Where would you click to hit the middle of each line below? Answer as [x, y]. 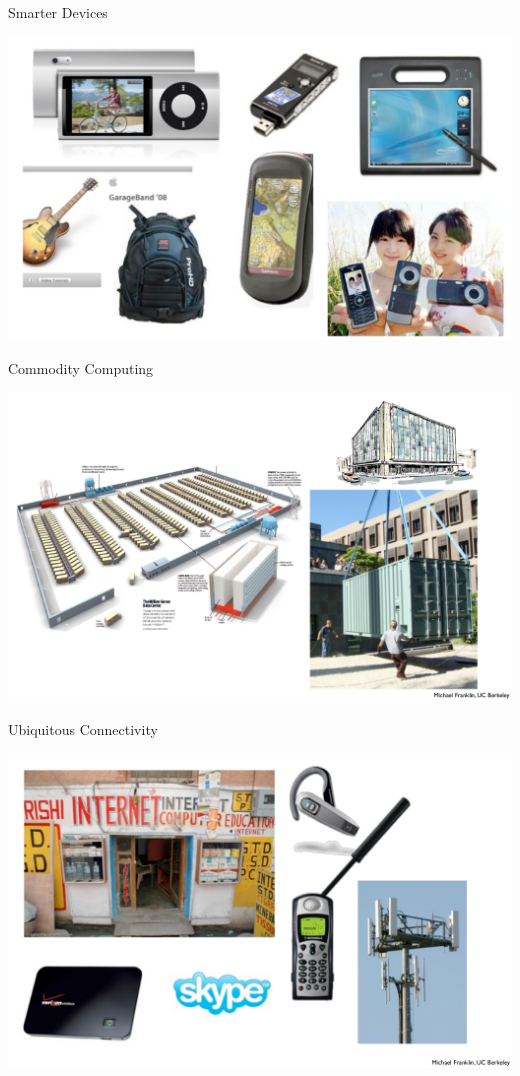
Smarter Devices [58, 12]
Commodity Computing [81, 367]
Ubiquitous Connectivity [83, 729]
